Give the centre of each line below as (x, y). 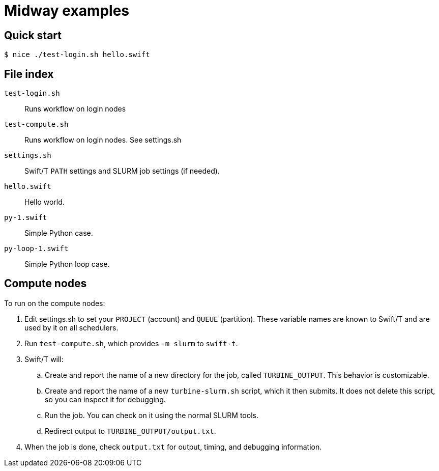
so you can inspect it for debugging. (105, 399)
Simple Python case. (59, 233)
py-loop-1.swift (36, 249)
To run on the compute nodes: (55, 303)
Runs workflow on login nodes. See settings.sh (103, 140)
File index (29, 74)
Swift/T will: (44, 359)
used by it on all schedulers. (71, 327)
